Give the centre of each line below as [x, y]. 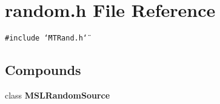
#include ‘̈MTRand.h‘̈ [46, 38]
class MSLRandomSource [58, 95]
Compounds [43, 70]
